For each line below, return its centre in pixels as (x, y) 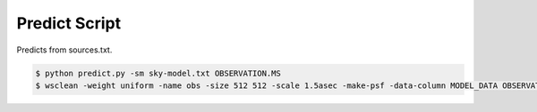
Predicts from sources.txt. (64, 50)
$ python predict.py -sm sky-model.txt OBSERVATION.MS (158, 73)
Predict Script (68, 23)
